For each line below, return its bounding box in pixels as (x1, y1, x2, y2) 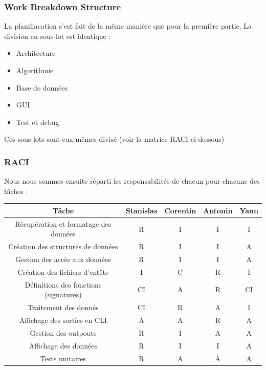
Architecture (16, 48, 56, 58)
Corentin (164, 205, 196, 215)
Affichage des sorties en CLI (19, 314, 107, 325)
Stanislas (125, 205, 158, 215)
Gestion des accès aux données (15, 254, 111, 264)
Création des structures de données (8, 241, 118, 252)
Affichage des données (29, 340, 97, 351)
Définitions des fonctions (25, 279, 102, 290)
